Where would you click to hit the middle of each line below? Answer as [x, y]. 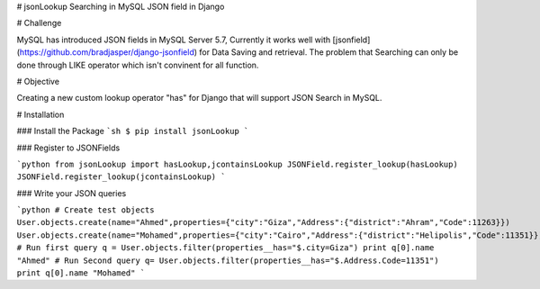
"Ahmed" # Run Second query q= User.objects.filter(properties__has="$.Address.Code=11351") [228, 260]
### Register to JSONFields [68, 148]
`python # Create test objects [85, 210]
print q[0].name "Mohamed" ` [81, 273]
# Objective [38, 81]
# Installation [40, 114]
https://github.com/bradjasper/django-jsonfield [107, 52]
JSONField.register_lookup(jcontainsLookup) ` [121, 177]
